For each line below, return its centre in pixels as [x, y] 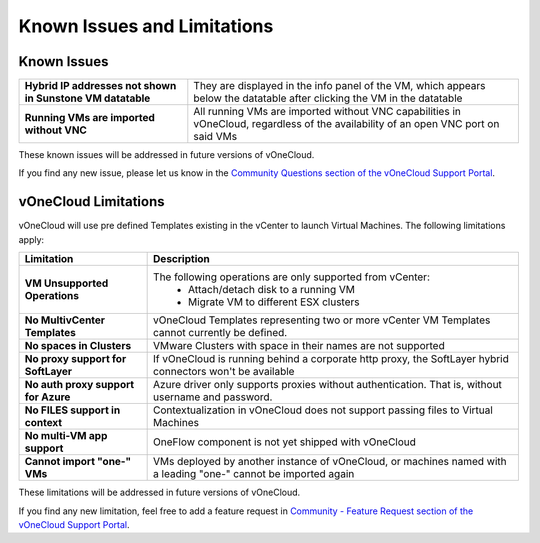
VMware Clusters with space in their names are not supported [299, 346]
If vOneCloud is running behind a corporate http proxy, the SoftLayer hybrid [331, 359]
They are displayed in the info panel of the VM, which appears [339, 86]
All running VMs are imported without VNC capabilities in [327, 112]
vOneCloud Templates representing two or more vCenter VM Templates [322, 320]
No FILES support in [72, 410]
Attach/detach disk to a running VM [271, 290]
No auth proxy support [79, 385]
